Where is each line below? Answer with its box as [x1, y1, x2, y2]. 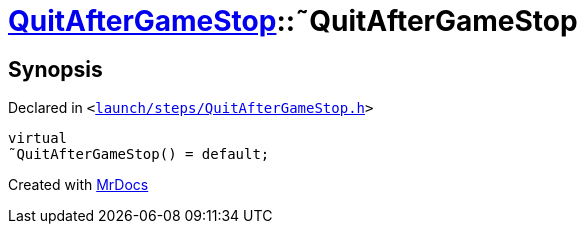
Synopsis [8, 56, 103, 82]
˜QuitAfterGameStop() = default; [8, 146, 270, 163]
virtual [8, 130, 68, 147]
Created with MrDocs [8, 176, 149, 194]
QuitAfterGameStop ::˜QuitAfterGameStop [8, 4, 578, 38]
